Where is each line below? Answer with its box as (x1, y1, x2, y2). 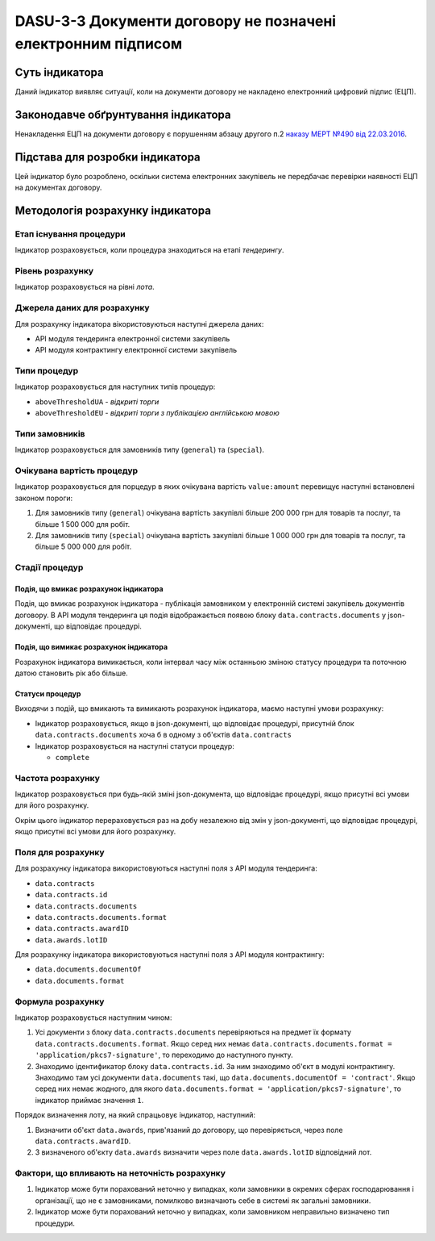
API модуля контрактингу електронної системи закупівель (35, 345, 238, 355)
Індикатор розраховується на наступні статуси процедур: (35, 741, 235, 750)
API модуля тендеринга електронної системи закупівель (35, 333, 230, 343)
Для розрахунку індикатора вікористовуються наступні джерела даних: (14, 319, 264, 328)
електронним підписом (14, 35, 183, 52)
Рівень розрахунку (14, 265, 94, 276)
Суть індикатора (14, 65, 104, 79)
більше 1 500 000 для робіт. (35, 519, 130, 529)
